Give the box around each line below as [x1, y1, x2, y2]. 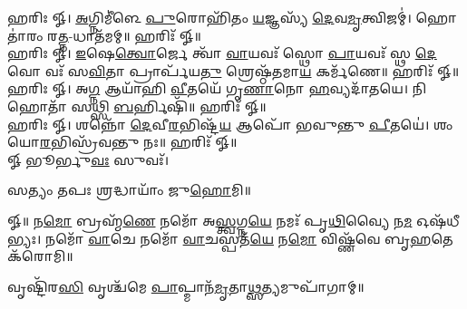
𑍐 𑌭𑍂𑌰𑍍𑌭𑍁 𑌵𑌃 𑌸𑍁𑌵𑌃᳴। [7, 150, 169, 169]
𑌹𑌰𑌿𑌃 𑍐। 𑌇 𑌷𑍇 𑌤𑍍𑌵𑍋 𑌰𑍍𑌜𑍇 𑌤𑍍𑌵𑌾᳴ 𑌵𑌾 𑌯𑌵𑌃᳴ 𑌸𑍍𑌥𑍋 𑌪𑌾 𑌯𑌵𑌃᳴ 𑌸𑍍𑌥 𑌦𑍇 [7, 43, 437, 63]
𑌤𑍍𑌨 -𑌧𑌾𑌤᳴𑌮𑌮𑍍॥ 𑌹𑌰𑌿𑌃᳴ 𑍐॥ [58, 25, 201, 44]
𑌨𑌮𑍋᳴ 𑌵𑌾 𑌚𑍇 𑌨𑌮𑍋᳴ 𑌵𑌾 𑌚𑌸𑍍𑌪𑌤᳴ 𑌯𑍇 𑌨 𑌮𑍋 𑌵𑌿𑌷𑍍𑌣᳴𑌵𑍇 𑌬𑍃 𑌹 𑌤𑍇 [45, 228, 453, 247]
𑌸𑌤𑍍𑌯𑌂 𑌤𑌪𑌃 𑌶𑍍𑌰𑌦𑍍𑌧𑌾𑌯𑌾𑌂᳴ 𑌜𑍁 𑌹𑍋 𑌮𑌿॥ [7, 180, 251, 199]
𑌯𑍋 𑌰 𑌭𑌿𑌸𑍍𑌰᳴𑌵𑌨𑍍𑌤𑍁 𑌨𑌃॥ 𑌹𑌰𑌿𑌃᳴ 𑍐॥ [7, 132, 238, 151]
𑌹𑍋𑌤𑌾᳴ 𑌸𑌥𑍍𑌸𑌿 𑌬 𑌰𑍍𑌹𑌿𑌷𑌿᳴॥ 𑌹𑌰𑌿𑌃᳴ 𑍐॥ [7, 96, 267, 115]
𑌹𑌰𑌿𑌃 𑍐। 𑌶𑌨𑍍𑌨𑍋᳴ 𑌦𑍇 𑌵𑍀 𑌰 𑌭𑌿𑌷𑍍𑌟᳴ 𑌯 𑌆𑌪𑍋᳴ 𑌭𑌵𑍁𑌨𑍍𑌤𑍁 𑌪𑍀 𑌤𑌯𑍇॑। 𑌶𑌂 [7, 114, 453, 133]
